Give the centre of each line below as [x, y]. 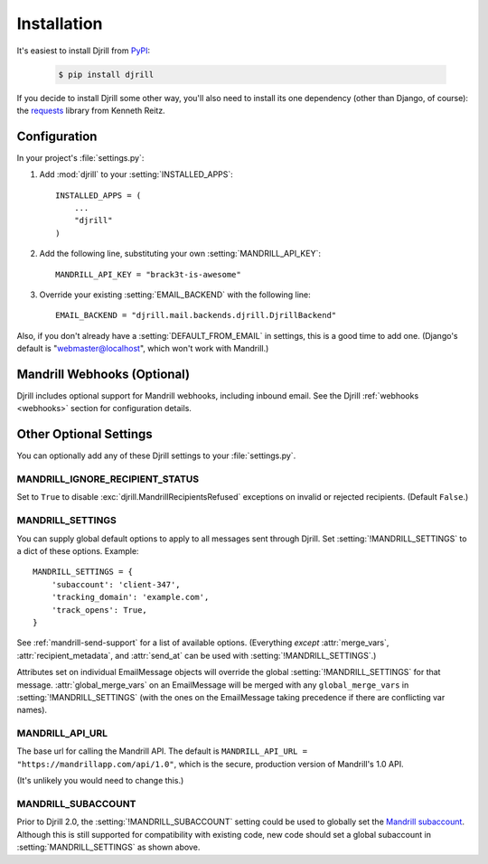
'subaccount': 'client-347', [116, 584]
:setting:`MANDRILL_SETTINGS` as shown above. [108, 847]
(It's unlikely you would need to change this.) [100, 781]
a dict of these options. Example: [78, 550]
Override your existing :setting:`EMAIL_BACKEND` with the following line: [175, 295]
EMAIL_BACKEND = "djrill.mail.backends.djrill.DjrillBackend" [196, 315]
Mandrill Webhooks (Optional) [103, 374]
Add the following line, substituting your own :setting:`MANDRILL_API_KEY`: [180, 254]
